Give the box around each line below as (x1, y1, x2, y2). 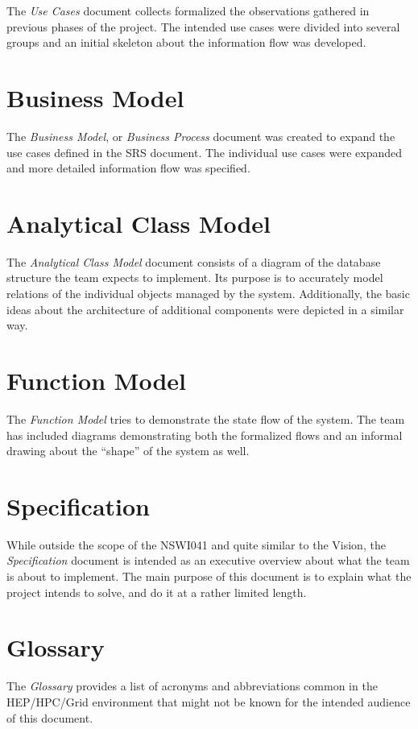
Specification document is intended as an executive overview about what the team (6, 552, 410, 569)
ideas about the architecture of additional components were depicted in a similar (6, 300, 404, 317)
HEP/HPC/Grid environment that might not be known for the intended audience (6, 693, 411, 710)
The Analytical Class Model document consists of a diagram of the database (6, 253, 381, 270)
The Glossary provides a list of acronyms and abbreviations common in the (6, 677, 378, 694)
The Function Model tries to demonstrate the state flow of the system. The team (6, 410, 405, 427)
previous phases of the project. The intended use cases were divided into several (6, 18, 400, 35)
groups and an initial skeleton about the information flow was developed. (6, 34, 366, 51)
